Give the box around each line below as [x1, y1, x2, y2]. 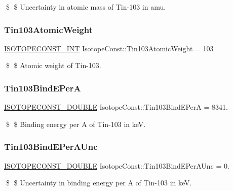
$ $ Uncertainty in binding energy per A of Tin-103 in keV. [6, 177, 192, 188]
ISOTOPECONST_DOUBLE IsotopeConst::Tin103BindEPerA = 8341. [4, 102, 228, 112]
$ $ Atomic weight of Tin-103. [6, 60, 101, 71]
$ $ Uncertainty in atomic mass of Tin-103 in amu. [6, 2, 166, 12]
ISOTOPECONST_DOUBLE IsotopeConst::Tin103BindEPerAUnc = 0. [4, 160, 229, 171]
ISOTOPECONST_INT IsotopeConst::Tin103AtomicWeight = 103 [4, 43, 214, 53]
